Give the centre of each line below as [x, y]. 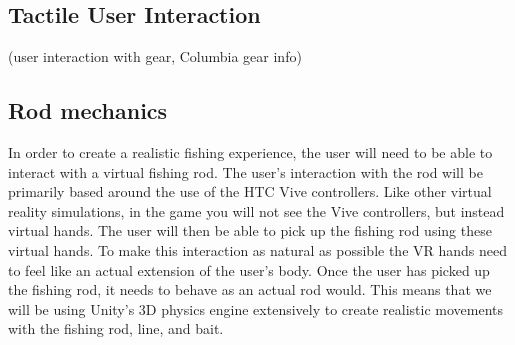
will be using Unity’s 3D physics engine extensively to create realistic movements [256, 308]
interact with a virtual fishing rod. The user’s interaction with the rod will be [245, 171]
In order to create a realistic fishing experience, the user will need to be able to [250, 152]
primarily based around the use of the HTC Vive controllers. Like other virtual [250, 191]
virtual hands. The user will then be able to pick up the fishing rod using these [250, 230]
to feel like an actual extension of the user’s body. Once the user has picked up [249, 269]
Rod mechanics [88, 110]
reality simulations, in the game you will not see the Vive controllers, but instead [256, 210]
